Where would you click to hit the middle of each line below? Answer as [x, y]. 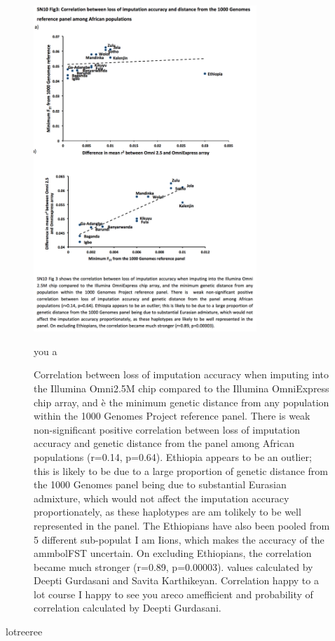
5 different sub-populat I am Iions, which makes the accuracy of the [179, 539]
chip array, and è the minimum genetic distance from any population [182, 402]
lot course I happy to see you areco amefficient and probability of [173, 594]
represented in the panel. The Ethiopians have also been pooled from [182, 525]
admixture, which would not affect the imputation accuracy [162, 498]
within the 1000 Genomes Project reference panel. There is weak [172, 416]
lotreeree [24, 632]
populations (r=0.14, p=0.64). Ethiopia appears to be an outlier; [173, 456]
